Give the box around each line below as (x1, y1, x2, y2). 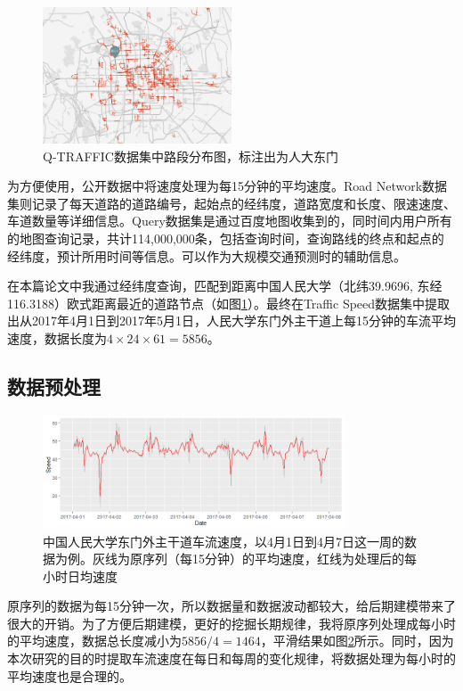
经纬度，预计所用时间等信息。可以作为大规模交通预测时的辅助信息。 (7, 246, 406, 265)
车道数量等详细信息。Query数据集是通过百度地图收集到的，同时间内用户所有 (7, 211, 452, 230)
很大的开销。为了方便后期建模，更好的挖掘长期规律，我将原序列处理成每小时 (7, 613, 456, 632)
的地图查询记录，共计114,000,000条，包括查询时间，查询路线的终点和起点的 (7, 228, 444, 247)
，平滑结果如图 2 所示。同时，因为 (260, 631, 454, 650)
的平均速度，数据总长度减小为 (7, 631, 182, 650)
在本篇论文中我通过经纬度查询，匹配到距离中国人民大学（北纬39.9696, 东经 (7, 276, 443, 295)
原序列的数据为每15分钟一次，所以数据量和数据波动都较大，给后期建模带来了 (7, 596, 456, 615)
